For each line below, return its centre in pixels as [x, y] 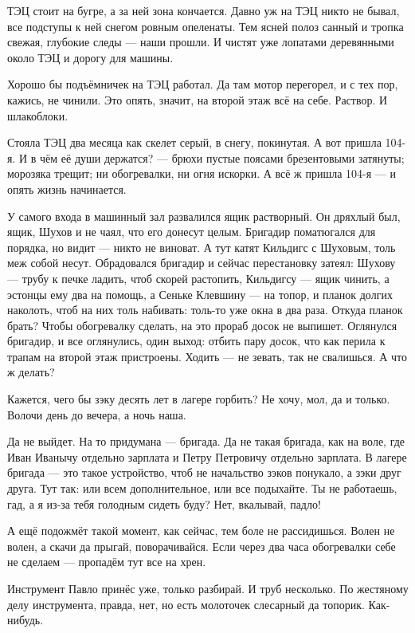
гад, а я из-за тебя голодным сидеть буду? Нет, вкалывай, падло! [164, 503]
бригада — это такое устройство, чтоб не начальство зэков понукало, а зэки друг [204, 472]
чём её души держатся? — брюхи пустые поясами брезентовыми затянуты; [222, 157]
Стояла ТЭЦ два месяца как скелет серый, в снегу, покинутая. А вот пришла [194, 142]
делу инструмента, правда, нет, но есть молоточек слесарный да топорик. [186, 604]
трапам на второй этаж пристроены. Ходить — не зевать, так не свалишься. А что [207, 356]
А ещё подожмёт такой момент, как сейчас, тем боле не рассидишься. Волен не [201, 531]
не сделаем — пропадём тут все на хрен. [107, 562]
